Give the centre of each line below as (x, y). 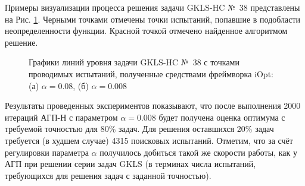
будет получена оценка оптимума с (222, 117)
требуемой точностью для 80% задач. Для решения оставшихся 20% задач (139, 129)
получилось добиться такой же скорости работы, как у (198, 152)
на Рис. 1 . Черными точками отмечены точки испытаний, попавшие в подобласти (153, 19)
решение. (21, 42)
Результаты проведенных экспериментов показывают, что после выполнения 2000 (153, 105)
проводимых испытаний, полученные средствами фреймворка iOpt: (151, 73)
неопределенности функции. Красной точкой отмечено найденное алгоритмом (146, 31)
